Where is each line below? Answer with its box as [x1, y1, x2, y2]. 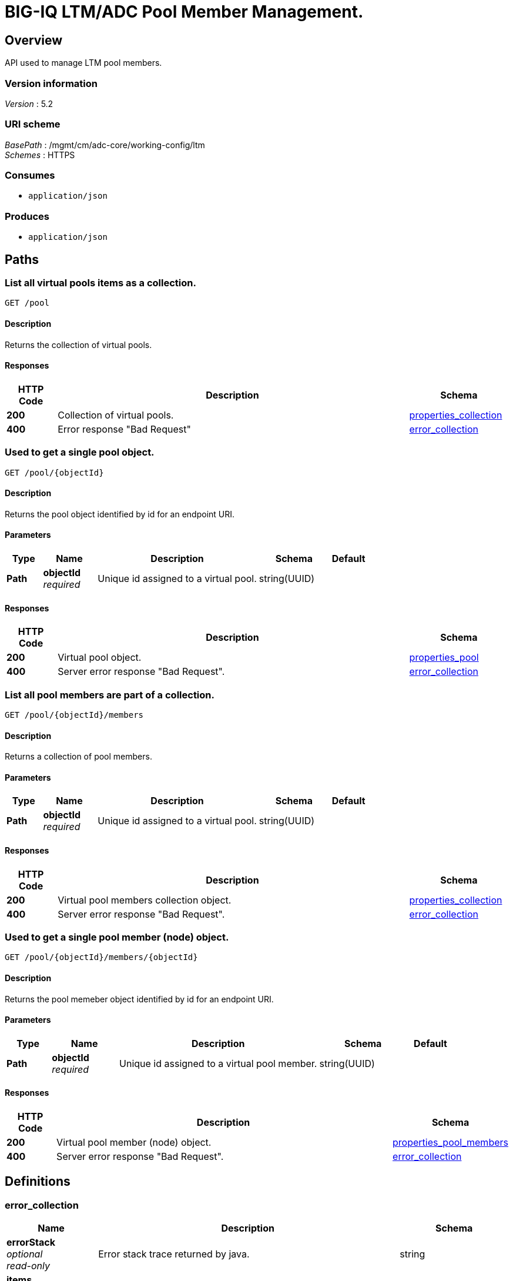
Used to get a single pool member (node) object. [5, 931, 229, 944]
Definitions [5, 1174, 71, 1189]
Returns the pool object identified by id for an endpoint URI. [5, 509, 235, 519]
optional [6, 1248, 43, 1260]
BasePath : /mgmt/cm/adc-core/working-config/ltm [5, 139, 205, 150]
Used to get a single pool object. [5, 446, 155, 459]
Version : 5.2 [5, 98, 53, 109]
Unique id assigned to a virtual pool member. [119, 1057, 317, 1069]
